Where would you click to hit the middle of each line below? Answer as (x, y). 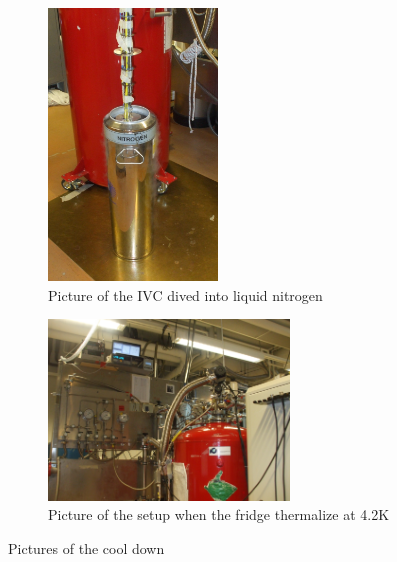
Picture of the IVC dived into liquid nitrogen (185, 294)
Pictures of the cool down (86, 547)
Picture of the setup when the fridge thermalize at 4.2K (219, 514)
